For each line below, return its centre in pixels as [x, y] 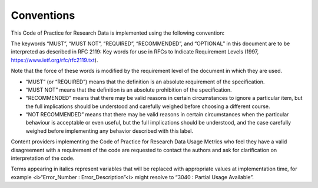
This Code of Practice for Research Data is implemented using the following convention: [118, 33]
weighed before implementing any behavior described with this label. [110, 131]
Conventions [43, 15]
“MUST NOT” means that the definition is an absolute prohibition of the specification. [129, 90]
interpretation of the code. [43, 158]
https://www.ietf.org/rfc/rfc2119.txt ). [54, 60]
